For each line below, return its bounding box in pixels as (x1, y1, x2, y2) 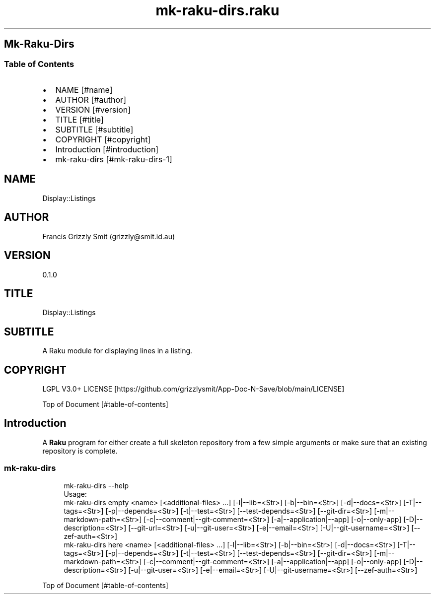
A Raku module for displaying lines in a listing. (42, 346, 193, 355)
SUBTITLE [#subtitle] (55, 124, 134, 134)
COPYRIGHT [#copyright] (55, 134, 151, 144)
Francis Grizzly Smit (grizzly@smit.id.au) (42, 232, 175, 241)
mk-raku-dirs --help (64, 481, 129, 490)
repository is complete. (42, 446, 118, 455)
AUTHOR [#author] (55, 94, 126, 105)
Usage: (64, 489, 87, 498)
